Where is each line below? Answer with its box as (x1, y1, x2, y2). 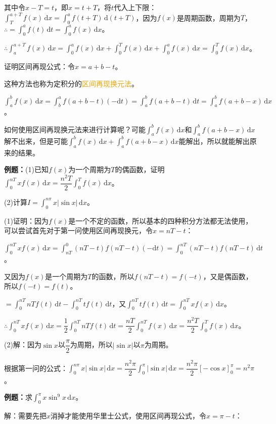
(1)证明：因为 (4, 215, 49, 226)
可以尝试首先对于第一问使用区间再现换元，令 (4, 225, 153, 236)
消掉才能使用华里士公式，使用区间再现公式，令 (51, 410, 207, 421)
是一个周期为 (45, 271, 88, 281)
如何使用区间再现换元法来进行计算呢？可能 (4, 124, 146, 134)
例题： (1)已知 (4, 164, 49, 175)
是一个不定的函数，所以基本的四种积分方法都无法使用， (68, 215, 253, 226)
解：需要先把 (4, 410, 47, 421)
